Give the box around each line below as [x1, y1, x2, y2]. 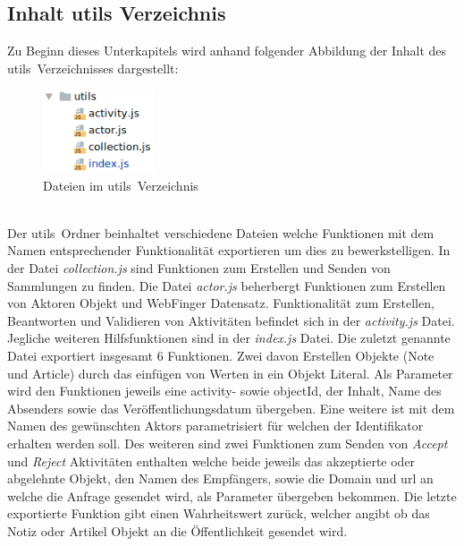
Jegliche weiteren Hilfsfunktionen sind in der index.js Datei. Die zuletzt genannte [7, 328, 451, 347]
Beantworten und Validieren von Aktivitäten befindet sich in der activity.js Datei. [7, 311, 455, 329]
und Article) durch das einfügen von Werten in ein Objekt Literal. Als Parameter [7, 363, 453, 382]
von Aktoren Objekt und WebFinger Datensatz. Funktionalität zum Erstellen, [7, 294, 434, 312]
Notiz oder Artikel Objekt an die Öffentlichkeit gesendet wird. [7, 521, 348, 540]
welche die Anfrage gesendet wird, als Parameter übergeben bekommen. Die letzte [7, 486, 457, 505]
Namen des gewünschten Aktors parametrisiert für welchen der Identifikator [7, 416, 424, 435]
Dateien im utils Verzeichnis [43, 175, 198, 194]
